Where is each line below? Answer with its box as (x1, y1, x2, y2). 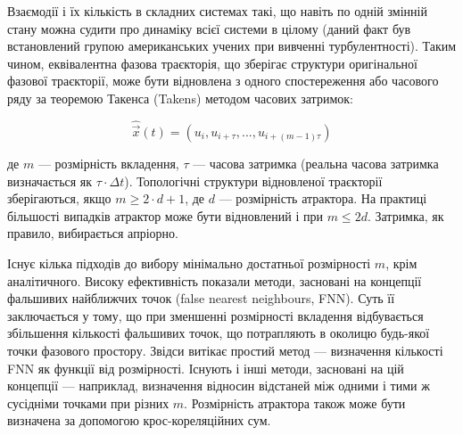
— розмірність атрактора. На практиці (219, 189, 427, 208)
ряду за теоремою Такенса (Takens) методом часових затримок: (7, 88, 353, 107)
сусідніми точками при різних (7, 393, 169, 412)
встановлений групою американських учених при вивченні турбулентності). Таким (7, 37, 457, 55)
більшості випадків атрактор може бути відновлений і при (7, 206, 324, 225)
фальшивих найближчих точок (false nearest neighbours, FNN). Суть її (7, 289, 395, 308)
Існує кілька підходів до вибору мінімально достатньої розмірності (7, 253, 371, 272)
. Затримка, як (367, 206, 444, 225)
